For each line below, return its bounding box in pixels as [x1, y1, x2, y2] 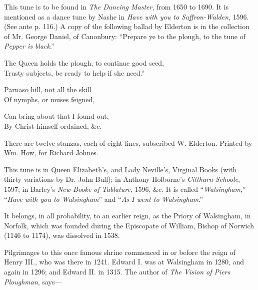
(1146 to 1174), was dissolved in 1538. [4, 230, 120, 240]
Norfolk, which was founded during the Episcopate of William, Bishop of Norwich [4, 220, 254, 230]
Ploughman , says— [4, 276, 62, 286]
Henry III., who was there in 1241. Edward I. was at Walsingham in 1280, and [4, 256, 244, 267]
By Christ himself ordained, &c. [4, 120, 102, 131]
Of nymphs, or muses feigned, [4, 94, 95, 104]
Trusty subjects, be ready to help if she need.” [4, 67, 145, 78]
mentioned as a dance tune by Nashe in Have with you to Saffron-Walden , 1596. [4, 11, 249, 22]
